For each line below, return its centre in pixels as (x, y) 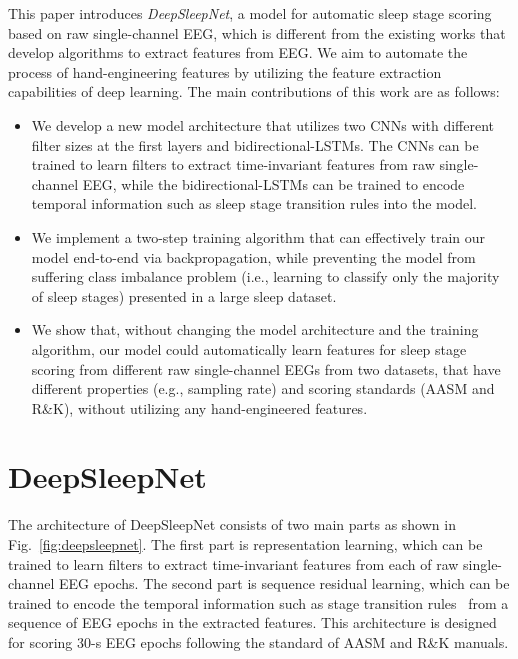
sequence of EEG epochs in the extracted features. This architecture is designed (252, 622)
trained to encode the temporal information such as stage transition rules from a (258, 602)
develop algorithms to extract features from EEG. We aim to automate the (238, 52)
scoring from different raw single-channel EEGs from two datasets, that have (266, 368)
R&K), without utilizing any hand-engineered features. (199, 407)
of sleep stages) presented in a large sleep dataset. (184, 295)
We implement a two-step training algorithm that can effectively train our (258, 236)
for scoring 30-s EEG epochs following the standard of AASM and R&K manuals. (258, 641)
